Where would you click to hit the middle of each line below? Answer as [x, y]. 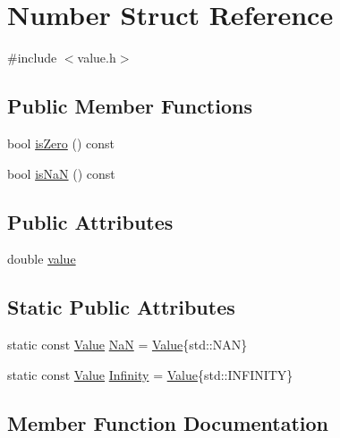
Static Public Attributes [121, 307]
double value [42, 259]
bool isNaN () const [61, 173]
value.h [97, 58]
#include [32, 58]
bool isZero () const [61, 143]
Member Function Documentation [168, 422]
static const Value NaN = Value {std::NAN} [127, 345]
